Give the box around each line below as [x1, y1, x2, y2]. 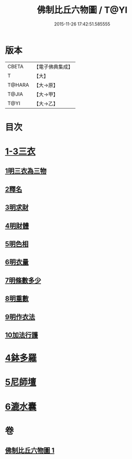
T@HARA [7, 81, 29, 88]
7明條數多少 [5, 276, 42, 285]
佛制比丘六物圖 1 [5, 446, 55, 455]
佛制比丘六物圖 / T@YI [37, 4, 128, 16]
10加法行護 [5, 331, 38, 339]
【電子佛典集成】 [34, 63, 73, 70]
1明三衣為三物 [5, 167, 47, 175]
